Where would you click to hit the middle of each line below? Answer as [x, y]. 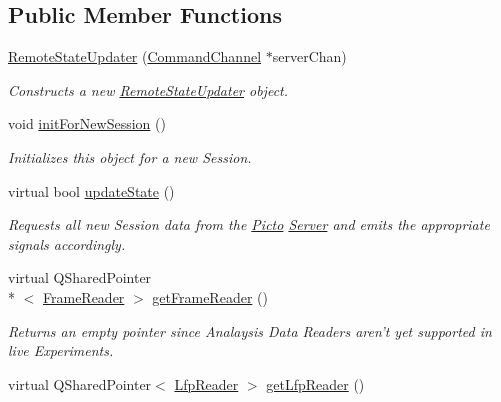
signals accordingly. [67, 243]
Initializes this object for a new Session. [130, 156]
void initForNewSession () [87, 123]
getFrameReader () [210, 296]
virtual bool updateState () [91, 190]
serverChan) [309, 56]
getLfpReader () [315, 383]
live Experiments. [61, 350]
